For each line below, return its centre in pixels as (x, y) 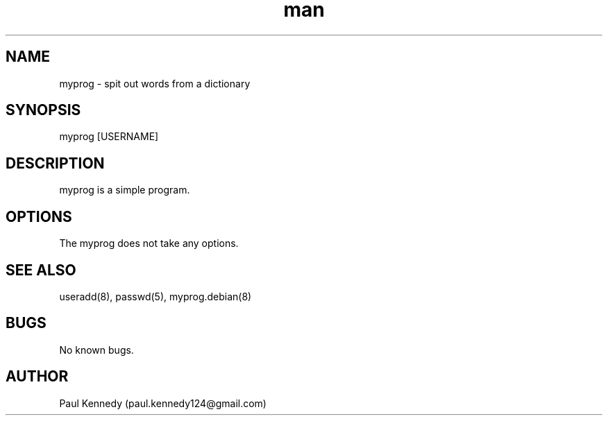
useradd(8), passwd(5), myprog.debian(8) (155, 296)
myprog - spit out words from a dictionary (155, 83)
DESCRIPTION (55, 163)
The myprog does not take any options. (149, 243)
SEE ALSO (41, 270)
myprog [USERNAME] (109, 137)
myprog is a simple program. (125, 190)
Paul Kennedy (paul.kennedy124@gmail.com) (163, 403)
